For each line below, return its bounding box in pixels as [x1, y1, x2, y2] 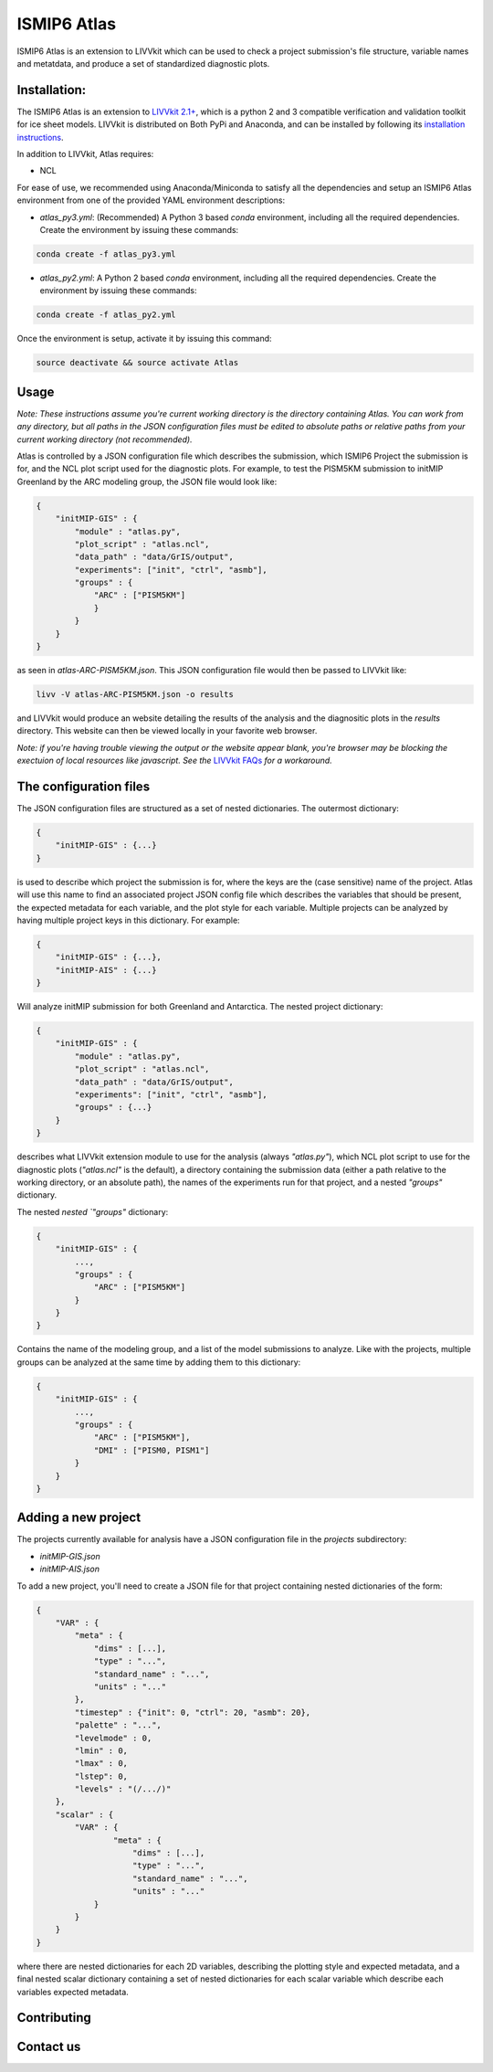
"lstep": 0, [74, 1771, 128, 1781]
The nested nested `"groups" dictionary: [16, 1206, 169, 1217]
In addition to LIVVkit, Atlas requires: [16, 149, 154, 160]
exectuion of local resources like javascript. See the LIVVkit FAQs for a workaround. [16, 755, 332, 766]
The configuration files [16, 778, 151, 794]
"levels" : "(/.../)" [74, 1784, 172, 1794]
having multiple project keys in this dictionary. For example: [16, 914, 241, 925]
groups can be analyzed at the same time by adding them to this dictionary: [16, 1357, 301, 1368]
